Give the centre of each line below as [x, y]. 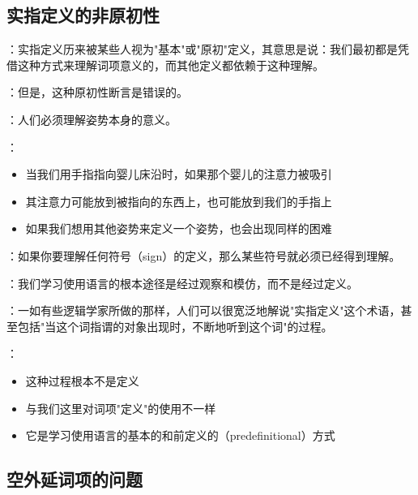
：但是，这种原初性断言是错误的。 [97, 92]
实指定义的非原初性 [83, 15]
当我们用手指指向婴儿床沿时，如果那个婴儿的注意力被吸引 [179, 174]
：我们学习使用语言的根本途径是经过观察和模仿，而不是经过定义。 [182, 283]
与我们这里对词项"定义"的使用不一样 [121, 408]
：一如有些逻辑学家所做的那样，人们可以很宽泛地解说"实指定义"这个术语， [204, 310]
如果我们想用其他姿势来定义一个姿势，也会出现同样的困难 [179, 228]
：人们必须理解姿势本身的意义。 [92, 119]
